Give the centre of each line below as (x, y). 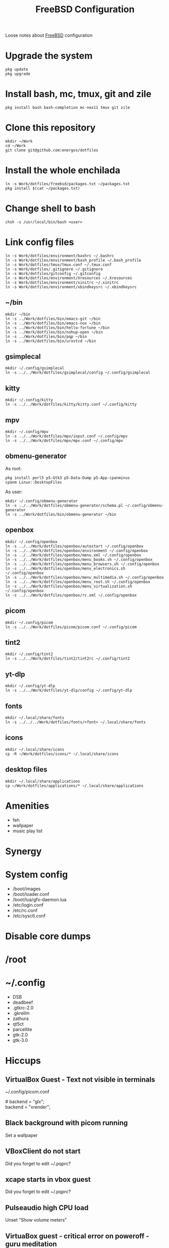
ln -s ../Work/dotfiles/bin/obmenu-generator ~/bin (61, 514)
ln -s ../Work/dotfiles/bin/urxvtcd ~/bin (51, 341)
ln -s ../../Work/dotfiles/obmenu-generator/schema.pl (64, 505)
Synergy (24, 851)
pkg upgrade (18, 74)
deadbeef (23, 1002)
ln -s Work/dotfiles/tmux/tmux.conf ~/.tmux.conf (59, 265)
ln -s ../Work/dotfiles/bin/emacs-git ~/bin (53, 319)
